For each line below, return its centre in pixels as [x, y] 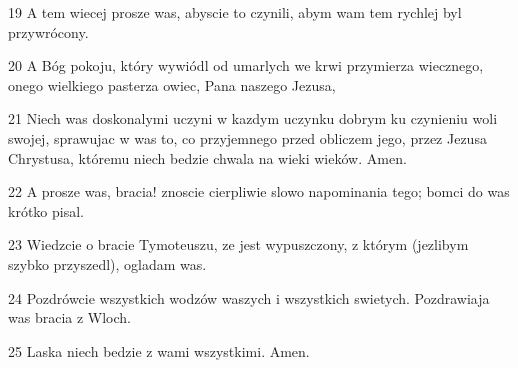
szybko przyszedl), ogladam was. [107, 263]
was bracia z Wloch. [69, 317]
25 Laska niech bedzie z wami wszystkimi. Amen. [159, 350]
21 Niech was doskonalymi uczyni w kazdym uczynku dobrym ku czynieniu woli [253, 118]
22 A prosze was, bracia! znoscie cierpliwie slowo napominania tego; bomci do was [259, 191]
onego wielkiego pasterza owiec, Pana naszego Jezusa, [172, 84]
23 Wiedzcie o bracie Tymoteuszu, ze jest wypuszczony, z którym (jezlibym [238, 244]
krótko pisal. [46, 210]
